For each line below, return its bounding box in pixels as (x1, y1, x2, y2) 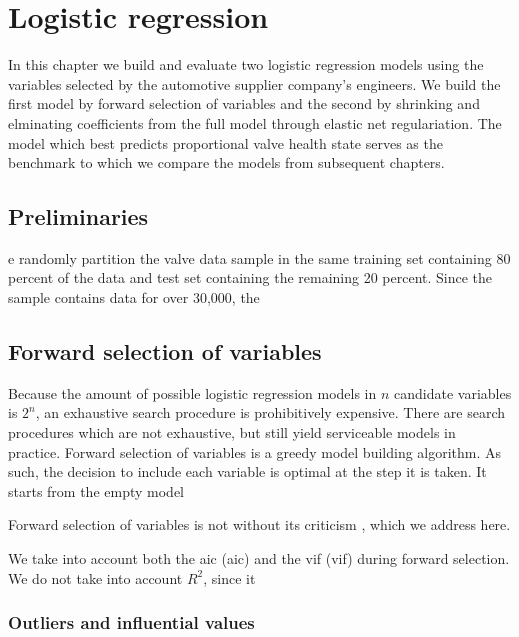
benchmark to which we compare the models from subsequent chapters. (8, 152, 445, 173)
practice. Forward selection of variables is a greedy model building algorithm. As (8, 441, 502, 462)
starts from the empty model (8, 480, 184, 501)
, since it (203, 567, 256, 588)
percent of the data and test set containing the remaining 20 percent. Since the (8, 267, 493, 288)
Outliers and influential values (8, 610, 255, 635)
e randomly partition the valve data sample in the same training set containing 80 (8, 247, 511, 268)
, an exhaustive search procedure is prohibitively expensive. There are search (35, 402, 506, 423)
